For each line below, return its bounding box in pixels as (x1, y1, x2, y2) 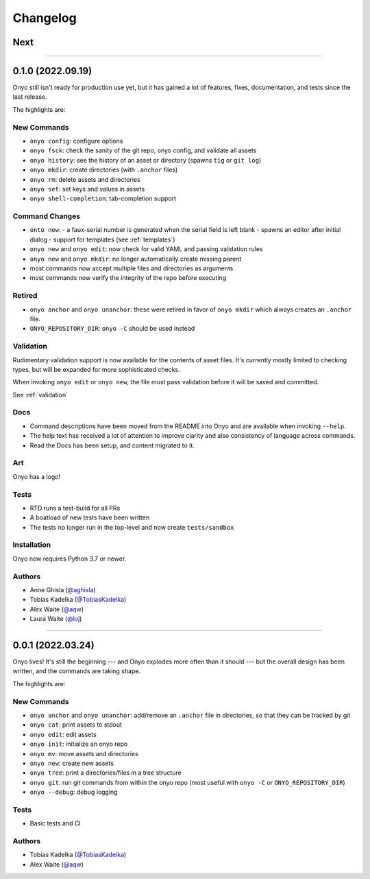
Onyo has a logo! (12, 472, 61, 480)
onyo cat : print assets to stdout (29, 720, 123, 729)
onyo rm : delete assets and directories (29, 175, 140, 183)
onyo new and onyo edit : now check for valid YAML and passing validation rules (29, 245, 263, 253)
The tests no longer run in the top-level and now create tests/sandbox (29, 523, 234, 531)
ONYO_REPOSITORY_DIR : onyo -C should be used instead (29, 325, 195, 333)
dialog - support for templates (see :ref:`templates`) (29, 235, 175, 244)
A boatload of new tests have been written (29, 513, 150, 521)
